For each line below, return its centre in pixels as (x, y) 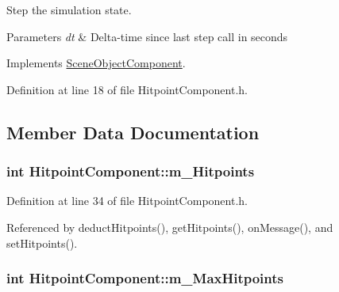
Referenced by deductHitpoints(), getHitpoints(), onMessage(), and (170, 227)
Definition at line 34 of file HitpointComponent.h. (127, 201)
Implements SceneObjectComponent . (96, 63)
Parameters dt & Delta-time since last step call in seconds (147, 36)
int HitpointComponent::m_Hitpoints (131, 171)
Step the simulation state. (69, 9)
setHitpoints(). (42, 243)
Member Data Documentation (133, 132)
